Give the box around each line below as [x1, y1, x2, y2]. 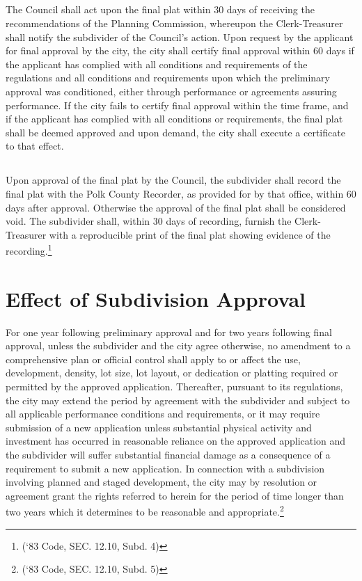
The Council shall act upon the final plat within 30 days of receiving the [6, 2, 315, 17]
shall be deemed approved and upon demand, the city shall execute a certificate [6, 125, 345, 139]
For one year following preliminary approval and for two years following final [6, 324, 332, 339]
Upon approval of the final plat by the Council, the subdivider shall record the [6, 173, 341, 187]
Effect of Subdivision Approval [6, 284, 306, 312]
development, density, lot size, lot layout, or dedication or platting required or [6, 365, 338, 380]
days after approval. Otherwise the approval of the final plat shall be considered [6, 200, 346, 214]
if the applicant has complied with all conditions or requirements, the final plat [6, 111, 343, 126]
